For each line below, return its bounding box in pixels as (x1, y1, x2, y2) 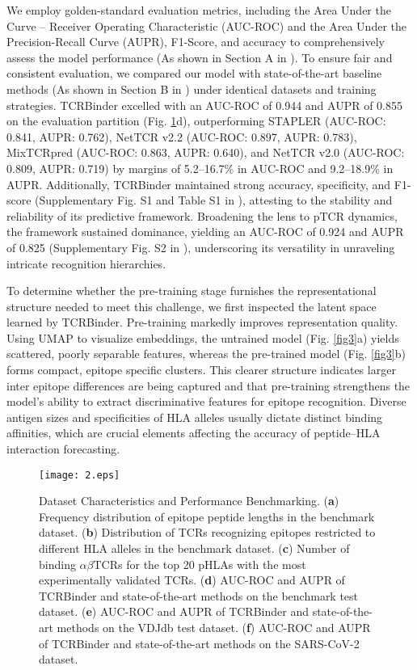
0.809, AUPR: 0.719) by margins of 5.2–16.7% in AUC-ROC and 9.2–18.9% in (6, 159, 394, 176)
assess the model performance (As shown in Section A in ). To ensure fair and (6, 48, 393, 65)
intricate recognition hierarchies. (6, 255, 166, 272)
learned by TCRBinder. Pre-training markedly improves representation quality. (6, 314, 398, 331)
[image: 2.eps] (39, 469, 120, 481)
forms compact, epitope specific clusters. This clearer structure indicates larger (6, 361, 396, 378)
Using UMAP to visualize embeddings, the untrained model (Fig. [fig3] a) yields (6, 329, 399, 346)
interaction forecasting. (6, 440, 120, 457)
